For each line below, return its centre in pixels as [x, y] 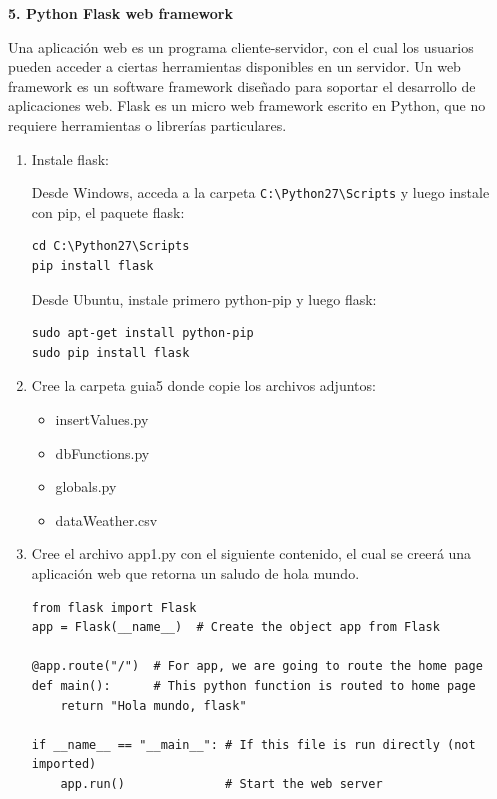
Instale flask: [70, 158]
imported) [64, 764]
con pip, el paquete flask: [108, 211]
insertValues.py [102, 418]
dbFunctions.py [102, 452]
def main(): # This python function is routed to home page [253, 685]
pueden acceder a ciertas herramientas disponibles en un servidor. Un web [234, 66]
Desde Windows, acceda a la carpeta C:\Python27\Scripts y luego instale [260, 192]
